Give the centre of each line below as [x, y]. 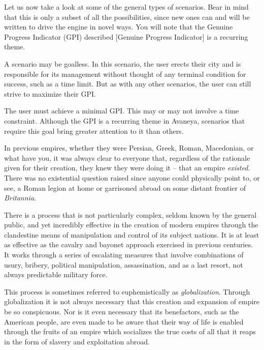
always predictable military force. [56, 274]
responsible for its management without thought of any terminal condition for [125, 74]
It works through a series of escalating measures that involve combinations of [124, 255]
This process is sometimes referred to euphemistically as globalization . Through [127, 291]
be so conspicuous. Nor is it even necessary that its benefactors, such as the [122, 312]
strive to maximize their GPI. [50, 93]
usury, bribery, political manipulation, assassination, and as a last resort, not [124, 264]
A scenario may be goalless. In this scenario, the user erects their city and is [123, 63]
